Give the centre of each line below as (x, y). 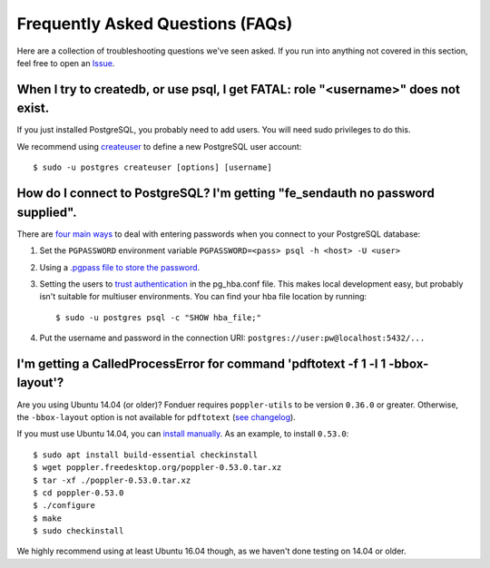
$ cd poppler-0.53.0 (78, 493)
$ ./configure (64, 505)
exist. (33, 108)
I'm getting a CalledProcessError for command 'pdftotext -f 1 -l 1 (201, 363)
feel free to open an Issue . (66, 63)
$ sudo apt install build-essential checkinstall (146, 455)
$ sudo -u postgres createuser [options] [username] (152, 167)
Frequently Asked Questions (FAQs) (155, 24)
